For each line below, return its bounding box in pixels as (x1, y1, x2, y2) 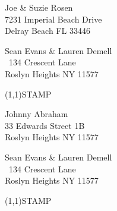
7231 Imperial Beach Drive (5, 12, 102, 25)
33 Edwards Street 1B (5, 119, 85, 131)
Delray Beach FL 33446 (5, 24, 90, 37)
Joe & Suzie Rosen (5, 1, 73, 13)
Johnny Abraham (5, 108, 68, 120)
